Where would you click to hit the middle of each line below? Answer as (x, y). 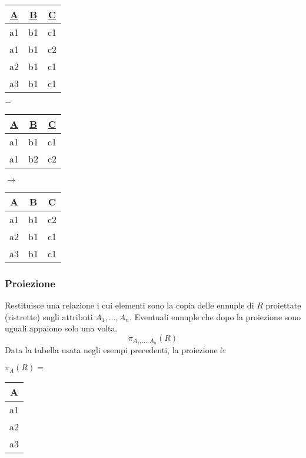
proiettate (283, 305)
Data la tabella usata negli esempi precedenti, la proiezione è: (116, 349)
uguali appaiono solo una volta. (61, 328)
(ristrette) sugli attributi (49, 316)
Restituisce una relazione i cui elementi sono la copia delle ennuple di (129, 305)
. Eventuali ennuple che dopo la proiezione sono (215, 316)
